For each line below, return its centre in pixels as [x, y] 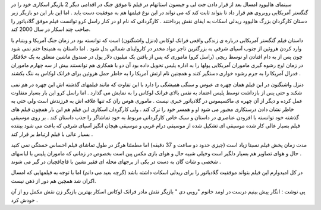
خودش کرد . [24, 200]
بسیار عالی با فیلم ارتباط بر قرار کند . [52, 134]
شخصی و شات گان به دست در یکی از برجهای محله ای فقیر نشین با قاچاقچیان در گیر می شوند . [116, 162]
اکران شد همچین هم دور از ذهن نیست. [53, 180]
